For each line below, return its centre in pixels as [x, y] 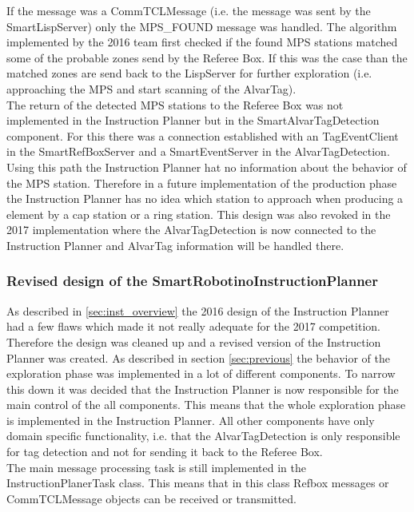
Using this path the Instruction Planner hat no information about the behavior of [207, 167]
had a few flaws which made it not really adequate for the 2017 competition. [193, 326]
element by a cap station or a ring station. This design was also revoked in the [199, 214]
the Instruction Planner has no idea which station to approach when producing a [205, 198]
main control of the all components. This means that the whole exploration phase [206, 405]
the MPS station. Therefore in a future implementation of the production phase [202, 183]
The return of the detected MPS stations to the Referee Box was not [175, 104]
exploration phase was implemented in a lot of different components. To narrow [201, 373]
